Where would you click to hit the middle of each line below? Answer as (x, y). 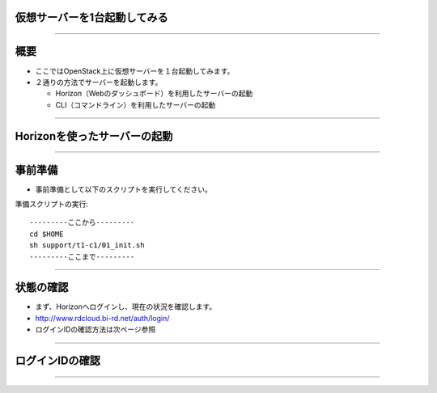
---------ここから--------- (82, 223)
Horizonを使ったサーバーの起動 (94, 136)
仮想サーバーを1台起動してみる (92, 17)
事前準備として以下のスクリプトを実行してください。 (123, 189)
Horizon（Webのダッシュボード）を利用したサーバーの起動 (154, 94)
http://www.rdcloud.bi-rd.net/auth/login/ (102, 318)
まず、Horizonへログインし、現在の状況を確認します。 (126, 306)
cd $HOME (47, 234)
